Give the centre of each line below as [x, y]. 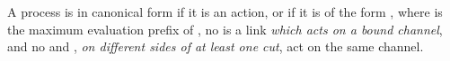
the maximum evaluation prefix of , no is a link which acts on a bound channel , [225, 29]
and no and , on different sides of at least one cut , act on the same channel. [216, 46]
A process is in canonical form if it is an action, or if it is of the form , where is [225, 11]
